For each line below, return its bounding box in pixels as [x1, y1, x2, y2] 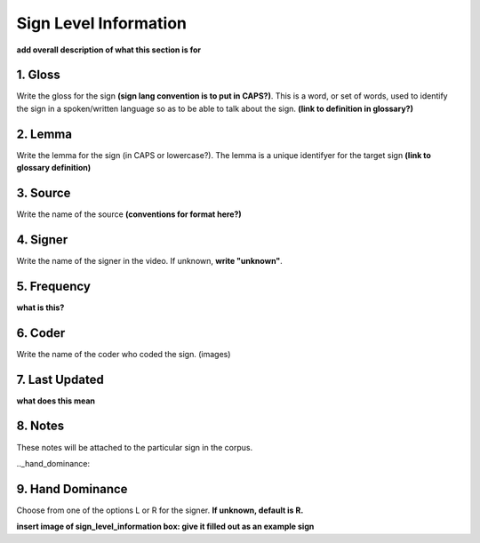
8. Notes [16, 419, 65, 434]
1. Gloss [16, 68, 61, 83]
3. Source [16, 185, 71, 200]
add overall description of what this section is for [16, 44, 202, 55]
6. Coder [16, 325, 66, 340]
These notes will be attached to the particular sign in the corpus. [16, 442, 253, 452]
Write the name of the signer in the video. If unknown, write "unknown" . [16, 255, 284, 266]
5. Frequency [16, 278, 91, 293]
